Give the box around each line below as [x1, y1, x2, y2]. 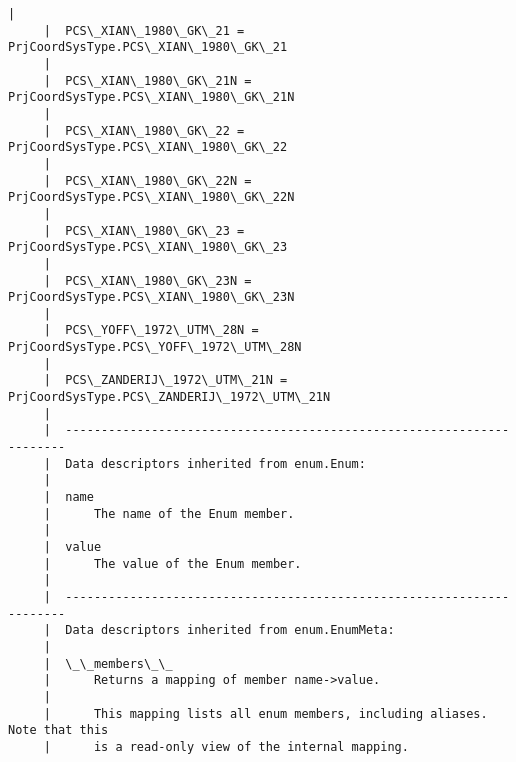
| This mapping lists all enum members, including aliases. [43, 706, 488, 721]
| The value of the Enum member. [43, 556, 302, 571]
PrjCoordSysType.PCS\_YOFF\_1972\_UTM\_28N [8, 340, 302, 355]
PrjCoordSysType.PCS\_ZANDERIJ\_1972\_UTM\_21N [8, 390, 331, 405]
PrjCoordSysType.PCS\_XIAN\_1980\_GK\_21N [8, 90, 295, 105]
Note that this [8, 723, 109, 738]
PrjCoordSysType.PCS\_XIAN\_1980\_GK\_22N [8, 190, 295, 205]
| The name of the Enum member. [43, 506, 295, 521]
